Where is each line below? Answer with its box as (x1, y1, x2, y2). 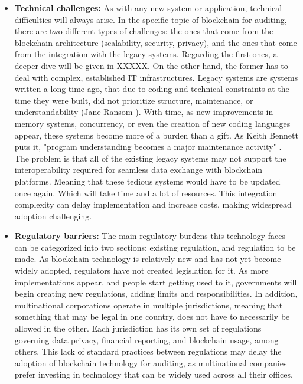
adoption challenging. (14, 209, 92, 222)
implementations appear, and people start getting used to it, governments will (14, 275, 297, 288)
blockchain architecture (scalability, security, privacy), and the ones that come (14, 36, 297, 48)
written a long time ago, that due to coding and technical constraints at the (14, 83, 289, 95)
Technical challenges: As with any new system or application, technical (14, 2, 282, 14)
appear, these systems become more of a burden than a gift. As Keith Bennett (14, 129, 298, 141)
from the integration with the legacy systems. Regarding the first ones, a (14, 48, 278, 60)
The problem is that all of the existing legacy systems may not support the (14, 152, 286, 164)
